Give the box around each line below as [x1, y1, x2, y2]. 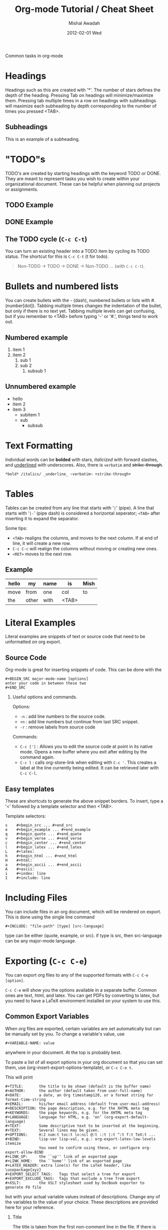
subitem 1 [20, 411, 40, 417]
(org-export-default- [103, 1115, 149, 1120]
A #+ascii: [5, 867, 35, 872]
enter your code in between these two [5, 681, 86, 686]
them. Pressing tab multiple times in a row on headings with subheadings [5, 97, 156, 103]
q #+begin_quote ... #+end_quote [5, 832, 82, 837]
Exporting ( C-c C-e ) [5, 956, 88, 967]
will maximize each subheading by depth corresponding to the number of [5, 103, 157, 109]
